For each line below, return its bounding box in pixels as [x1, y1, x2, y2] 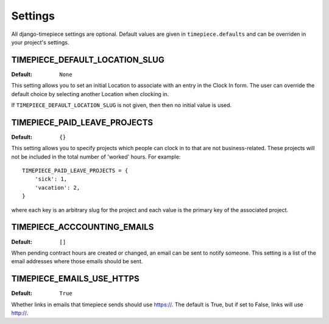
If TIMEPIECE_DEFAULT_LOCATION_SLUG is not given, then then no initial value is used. [11, 102, 232, 109]
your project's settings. [11, 38, 69, 46]
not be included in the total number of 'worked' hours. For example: [11, 153, 181, 160]
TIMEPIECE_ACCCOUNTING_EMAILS [11, 222, 154, 232]
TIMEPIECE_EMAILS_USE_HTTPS [11, 274, 140, 284]
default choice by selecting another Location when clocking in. [11, 90, 169, 97]
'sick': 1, [34, 176, 68, 182]
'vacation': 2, [34, 184, 80, 191]
